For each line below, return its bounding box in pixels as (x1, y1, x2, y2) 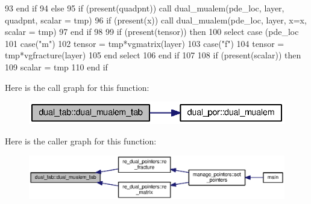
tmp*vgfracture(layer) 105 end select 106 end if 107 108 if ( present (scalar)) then (5, 49, 301, 61)
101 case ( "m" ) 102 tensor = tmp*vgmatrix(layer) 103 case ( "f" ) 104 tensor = (5, 37, 284, 49)
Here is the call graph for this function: (5, 81, 149, 93)
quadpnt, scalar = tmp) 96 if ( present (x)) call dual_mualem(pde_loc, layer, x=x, (5, 13, 307, 26)
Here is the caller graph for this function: (5, 134, 157, 147)
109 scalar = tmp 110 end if (5, 60, 108, 73)
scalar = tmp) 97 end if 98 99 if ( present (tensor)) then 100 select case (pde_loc (5, 25, 299, 38)
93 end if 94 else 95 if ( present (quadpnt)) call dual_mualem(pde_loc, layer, (5, 2, 284, 14)
